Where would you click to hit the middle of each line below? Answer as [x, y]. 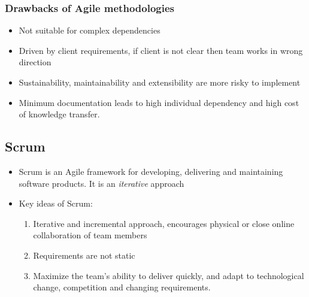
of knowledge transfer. [59, 114]
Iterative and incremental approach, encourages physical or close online [164, 223]
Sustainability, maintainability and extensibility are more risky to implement [160, 82]
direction [35, 62]
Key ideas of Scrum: [56, 203]
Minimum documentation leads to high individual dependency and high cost [159, 102]
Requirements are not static [84, 255]
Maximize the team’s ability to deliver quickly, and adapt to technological [169, 275]
